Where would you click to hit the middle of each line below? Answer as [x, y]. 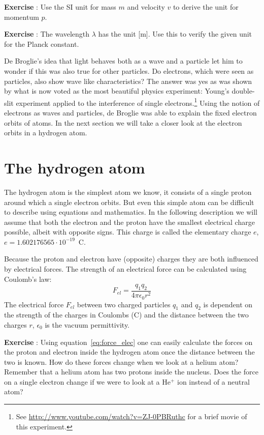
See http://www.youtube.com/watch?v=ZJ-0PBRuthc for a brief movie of [131, 416]
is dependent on [228, 304]
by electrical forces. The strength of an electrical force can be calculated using [125, 269]
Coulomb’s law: [28, 279]
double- [243, 91]
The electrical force [34, 304]
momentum [22, 17]
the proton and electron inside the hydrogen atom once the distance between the [129, 352]
